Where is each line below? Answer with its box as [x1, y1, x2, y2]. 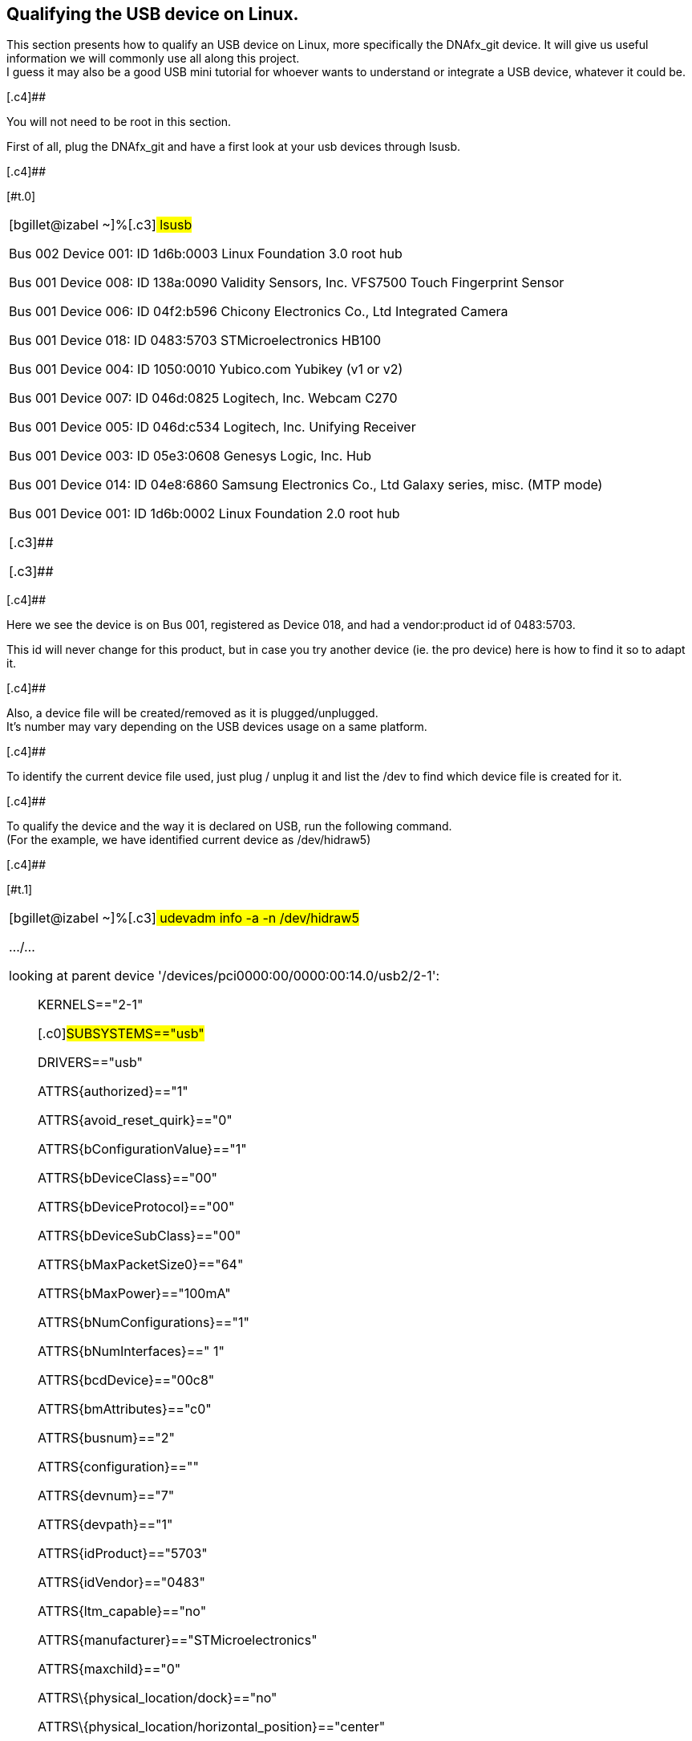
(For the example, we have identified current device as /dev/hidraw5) [6, 833, 371, 847]
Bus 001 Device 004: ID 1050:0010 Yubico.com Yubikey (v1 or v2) [9, 361, 403, 378]
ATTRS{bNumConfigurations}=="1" [38, 1314, 249, 1331]
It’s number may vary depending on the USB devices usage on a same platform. [6, 720, 427, 734]
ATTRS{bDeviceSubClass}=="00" [38, 1228, 241, 1244]
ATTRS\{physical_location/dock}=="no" [38, 1690, 277, 1707]
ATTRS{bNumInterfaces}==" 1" [38, 1343, 225, 1360]
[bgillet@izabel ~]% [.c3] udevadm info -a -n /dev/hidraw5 [9, 910, 359, 927]
